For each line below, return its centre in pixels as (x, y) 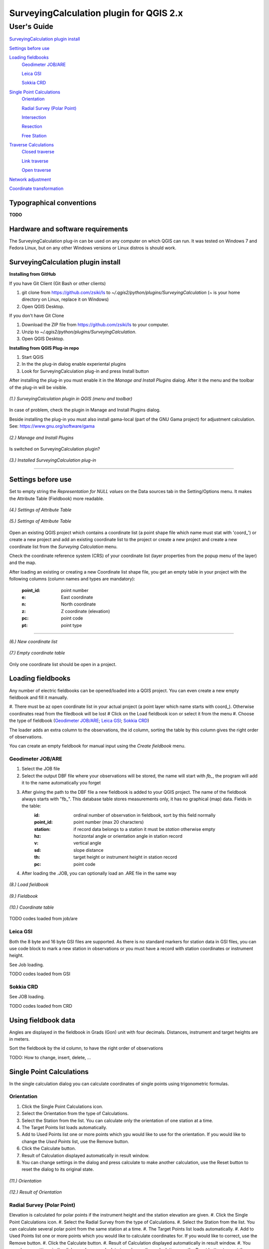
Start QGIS (33, 357)
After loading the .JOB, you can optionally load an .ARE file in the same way (99, 873)
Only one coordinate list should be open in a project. (63, 664)
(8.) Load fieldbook (29, 885)
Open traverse (36, 170)
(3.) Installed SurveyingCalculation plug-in (53, 460)
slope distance (89, 850)
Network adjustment (30, 179)
